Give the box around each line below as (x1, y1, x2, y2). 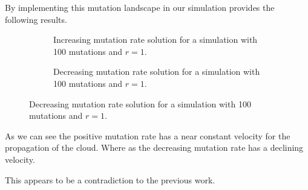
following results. (5, 13, 67, 25)
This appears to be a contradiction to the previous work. (5, 173, 215, 186)
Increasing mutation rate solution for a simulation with (53, 33, 258, 46)
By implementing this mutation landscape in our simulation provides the (5, 1, 275, 13)
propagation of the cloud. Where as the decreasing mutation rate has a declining (5, 141, 304, 154)
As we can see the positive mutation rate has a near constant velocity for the (5, 129, 290, 142)
